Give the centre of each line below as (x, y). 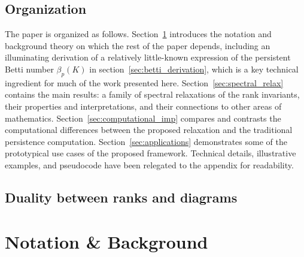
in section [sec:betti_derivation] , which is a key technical (194, 69)
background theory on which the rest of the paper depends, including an (138, 45)
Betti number (29, 69)
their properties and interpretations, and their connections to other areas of (143, 106)
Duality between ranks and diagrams (121, 197)
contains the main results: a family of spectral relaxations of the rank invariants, (152, 94)
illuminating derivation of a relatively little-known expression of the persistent (148, 57)
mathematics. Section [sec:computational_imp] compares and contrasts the (143, 118)
